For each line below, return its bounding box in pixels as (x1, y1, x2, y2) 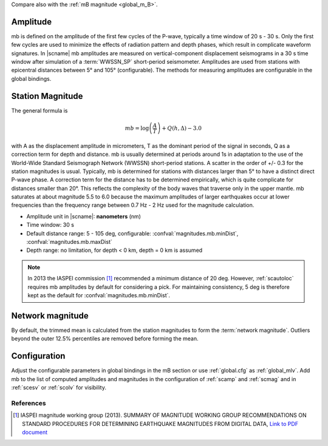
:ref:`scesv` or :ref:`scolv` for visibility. (11, 383, 106, 391)
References (11, 399, 46, 407)
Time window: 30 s (26, 221, 74, 229)
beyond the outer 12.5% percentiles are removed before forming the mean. (11, 335, 199, 342)
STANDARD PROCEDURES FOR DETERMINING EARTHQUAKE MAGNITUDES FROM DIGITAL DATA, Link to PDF (22, 420, 299, 427)
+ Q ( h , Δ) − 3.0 (162, 124, 202, 132)
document (22, 428, 48, 436)
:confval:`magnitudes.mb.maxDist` (26, 238, 112, 246)
